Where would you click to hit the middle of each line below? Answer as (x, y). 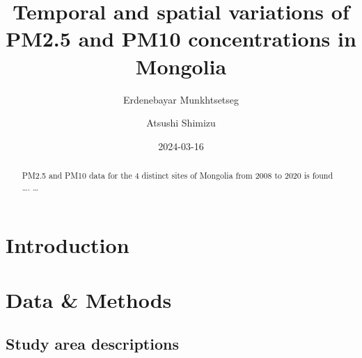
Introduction (68, 245)
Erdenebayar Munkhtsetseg (181, 99)
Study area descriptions (92, 344)
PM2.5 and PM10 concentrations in (181, 39)
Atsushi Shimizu (181, 123)
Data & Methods (89, 299)
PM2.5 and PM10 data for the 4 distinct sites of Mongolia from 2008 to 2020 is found (178, 176)
